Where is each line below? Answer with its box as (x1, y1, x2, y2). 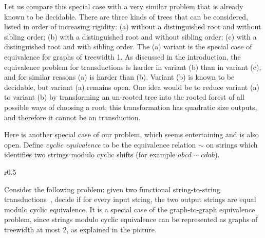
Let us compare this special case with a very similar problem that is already (4, 1, 243, 11)
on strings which (206, 139, 258, 150)
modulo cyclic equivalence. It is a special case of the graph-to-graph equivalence (4, 204, 255, 214)
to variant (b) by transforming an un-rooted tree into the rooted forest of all (4, 91, 244, 102)
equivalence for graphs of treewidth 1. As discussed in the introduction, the (4, 51, 241, 62)
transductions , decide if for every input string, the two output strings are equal (4, 194, 256, 205)
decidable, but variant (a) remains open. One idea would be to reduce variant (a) (4, 81, 259, 92)
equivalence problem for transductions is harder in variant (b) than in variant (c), (4, 61, 261, 72)
